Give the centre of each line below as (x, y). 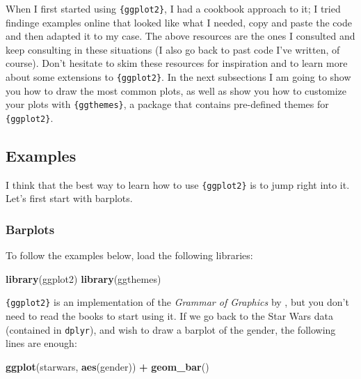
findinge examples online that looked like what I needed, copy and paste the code (179, 22)
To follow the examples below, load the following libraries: (129, 255)
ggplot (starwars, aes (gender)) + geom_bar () (107, 366)
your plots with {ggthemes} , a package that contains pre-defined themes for (167, 104)
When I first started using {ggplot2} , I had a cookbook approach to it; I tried (173, 8)
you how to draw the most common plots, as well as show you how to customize (176, 90)
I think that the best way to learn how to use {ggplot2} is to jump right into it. (178, 184)
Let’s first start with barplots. (69, 198)
